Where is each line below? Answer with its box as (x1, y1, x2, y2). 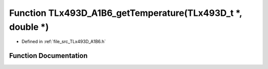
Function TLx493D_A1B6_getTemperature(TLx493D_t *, (9, 7, 242, 18)
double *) (9, 21, 49, 32)
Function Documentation (9, 52, 88, 60)
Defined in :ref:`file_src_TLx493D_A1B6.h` (21, 39, 106, 45)
